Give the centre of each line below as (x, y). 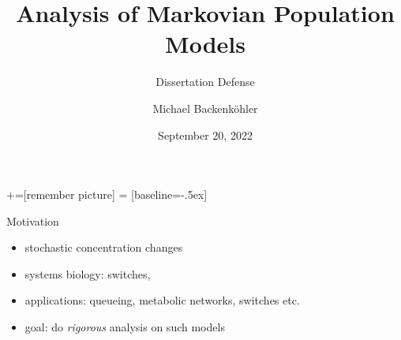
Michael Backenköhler (205, 108)
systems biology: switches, (88, 273)
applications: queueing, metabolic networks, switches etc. (162, 300)
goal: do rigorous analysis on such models (125, 327)
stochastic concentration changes (104, 247)
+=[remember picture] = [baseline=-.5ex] (107, 194)
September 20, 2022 (205, 135)
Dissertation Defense (205, 82)
